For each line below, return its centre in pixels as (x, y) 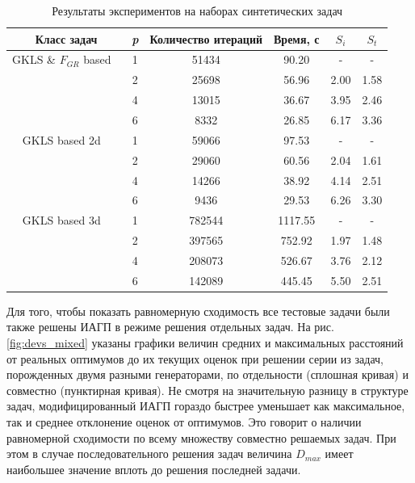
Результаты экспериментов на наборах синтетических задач (197, 10)
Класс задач (66, 38)
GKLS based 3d (61, 220)
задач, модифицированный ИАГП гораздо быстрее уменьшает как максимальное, (206, 406)
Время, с (297, 38)
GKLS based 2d (61, 139)
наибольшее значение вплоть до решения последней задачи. (154, 469)
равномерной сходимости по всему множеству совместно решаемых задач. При (201, 437)
